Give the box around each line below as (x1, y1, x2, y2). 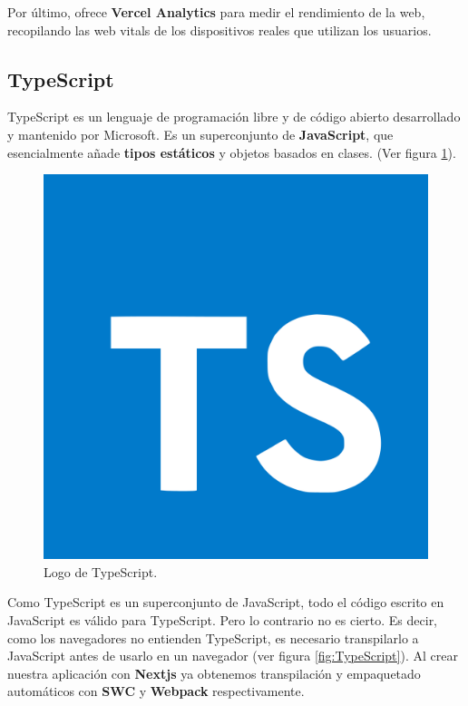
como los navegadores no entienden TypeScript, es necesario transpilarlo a (7, 628, 419, 647)
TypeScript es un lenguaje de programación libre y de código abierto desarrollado (7, 107, 461, 126)
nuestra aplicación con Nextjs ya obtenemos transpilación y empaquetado (7, 663, 421, 682)
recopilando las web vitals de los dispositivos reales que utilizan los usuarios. (7, 20, 432, 39)
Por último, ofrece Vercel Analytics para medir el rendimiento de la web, (7, 3, 425, 21)
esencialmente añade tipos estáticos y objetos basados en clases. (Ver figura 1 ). (7, 142, 456, 162)
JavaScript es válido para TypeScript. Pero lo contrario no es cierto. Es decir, (7, 610, 438, 629)
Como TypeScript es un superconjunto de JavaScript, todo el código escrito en (7, 593, 444, 612)
